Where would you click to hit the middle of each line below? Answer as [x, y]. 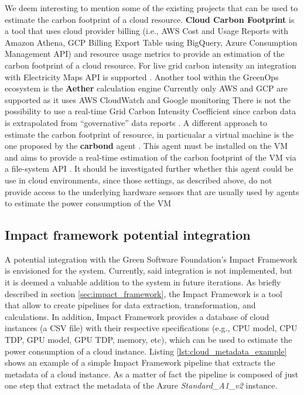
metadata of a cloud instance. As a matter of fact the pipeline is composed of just [152, 374]
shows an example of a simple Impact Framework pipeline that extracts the [140, 362]
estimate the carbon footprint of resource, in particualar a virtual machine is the [149, 134]
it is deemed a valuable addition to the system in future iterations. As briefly [143, 282]
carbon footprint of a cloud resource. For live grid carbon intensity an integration [151, 65]
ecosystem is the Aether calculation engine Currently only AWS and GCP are [146, 88]
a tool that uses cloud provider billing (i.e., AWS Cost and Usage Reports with [147, 31]
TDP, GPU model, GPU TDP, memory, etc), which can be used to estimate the [148, 340]
